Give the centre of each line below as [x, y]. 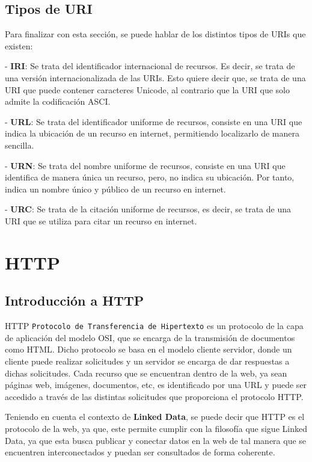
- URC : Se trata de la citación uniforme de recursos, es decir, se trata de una [148, 209]
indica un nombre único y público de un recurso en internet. [115, 189]
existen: [19, 45]
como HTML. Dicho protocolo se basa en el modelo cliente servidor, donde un [148, 349]
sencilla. [20, 145]
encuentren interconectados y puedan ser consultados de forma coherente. [140, 452]
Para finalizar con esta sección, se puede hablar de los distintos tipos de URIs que [155, 34]
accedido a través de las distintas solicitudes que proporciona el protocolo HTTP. [154, 396]
